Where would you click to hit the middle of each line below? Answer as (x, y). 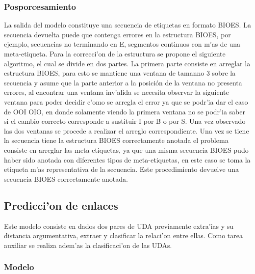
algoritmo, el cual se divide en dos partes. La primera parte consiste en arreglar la (127, 63)
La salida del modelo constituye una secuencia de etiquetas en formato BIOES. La (127, 25)
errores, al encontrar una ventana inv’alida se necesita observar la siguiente (116, 92)
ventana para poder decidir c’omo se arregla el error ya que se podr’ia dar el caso (126, 101)
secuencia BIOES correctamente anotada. (66, 178)
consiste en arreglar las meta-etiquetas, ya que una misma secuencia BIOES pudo (126, 150)
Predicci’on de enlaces (61, 205)
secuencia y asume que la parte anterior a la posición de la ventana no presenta (123, 82)
